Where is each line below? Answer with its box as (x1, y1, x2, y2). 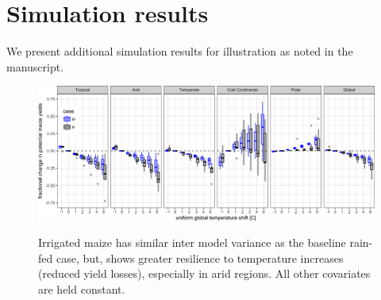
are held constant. (38, 281, 125, 298)
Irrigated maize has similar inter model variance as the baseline (38, 234, 346, 251)
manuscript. (6, 58, 64, 75)
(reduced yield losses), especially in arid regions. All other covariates (38, 265, 371, 282)
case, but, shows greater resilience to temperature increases (56, 249, 344, 266)
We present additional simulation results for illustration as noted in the (6, 43, 353, 60)
